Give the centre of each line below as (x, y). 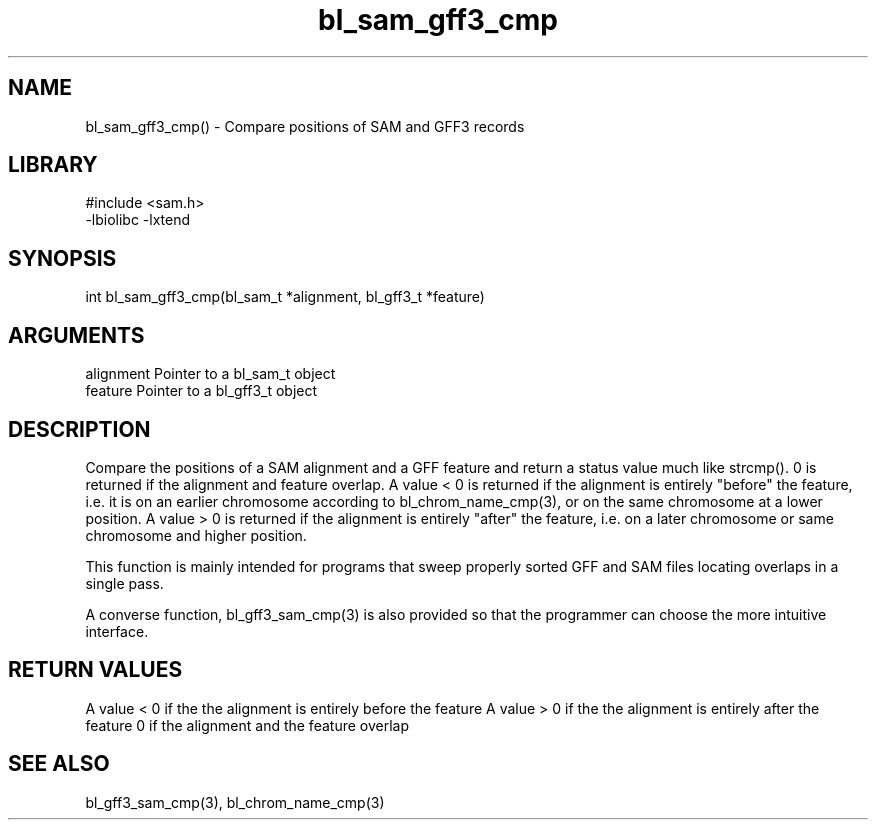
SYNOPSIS (62, 258)
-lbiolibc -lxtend (138, 220)
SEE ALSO (59, 764)
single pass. (124, 583)
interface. (117, 631)
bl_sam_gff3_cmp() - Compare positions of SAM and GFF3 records (305, 126)
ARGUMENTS (76, 335)
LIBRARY (53, 165)
